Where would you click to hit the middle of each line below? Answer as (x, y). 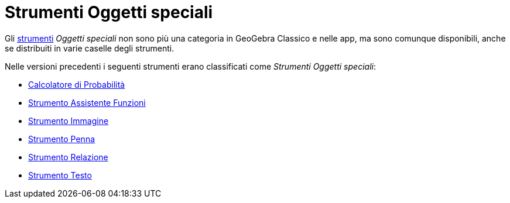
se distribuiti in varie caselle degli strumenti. (90, 48)
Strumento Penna (62, 139)
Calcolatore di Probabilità (77, 84)
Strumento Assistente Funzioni (87, 102)
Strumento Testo (60, 175)
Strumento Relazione (68, 157)
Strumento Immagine (69, 121)
